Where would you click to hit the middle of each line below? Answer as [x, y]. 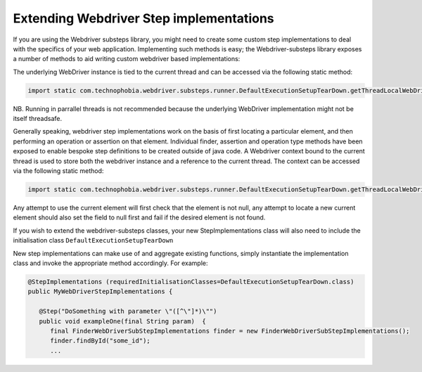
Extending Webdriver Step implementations [143, 18]
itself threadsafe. [38, 119]
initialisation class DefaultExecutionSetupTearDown [93, 240]
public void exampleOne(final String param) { [123, 321]
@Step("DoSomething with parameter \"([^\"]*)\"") [128, 312]
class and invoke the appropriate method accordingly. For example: [110, 263]
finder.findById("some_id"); [100, 341]
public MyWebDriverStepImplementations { [100, 291]
